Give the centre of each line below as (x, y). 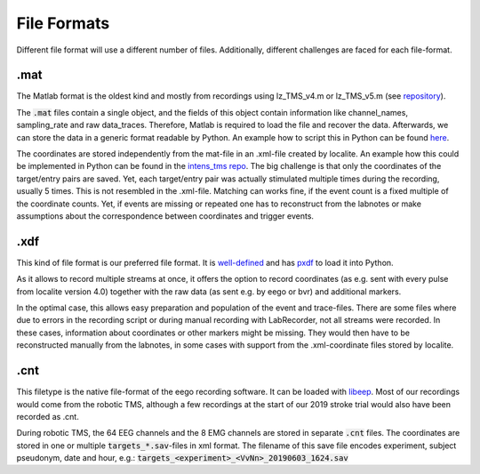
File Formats (63, 23)
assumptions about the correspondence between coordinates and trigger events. (165, 216)
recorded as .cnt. (48, 416)
